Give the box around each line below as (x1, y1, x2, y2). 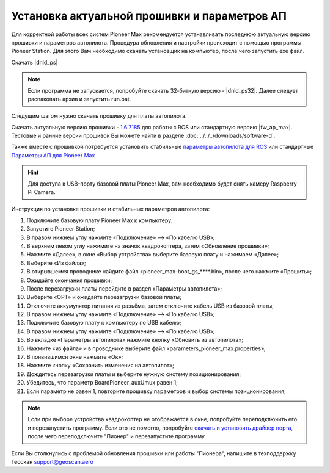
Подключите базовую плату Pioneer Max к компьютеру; (26, 217, 174, 224)
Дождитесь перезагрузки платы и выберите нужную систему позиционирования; (26, 370, 241, 378)
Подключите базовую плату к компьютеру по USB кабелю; (26, 319, 182, 327)
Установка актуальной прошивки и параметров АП (11, 9, 287, 23)
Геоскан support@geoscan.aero (11, 458, 94, 465)
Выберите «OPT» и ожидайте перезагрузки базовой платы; (26, 294, 182, 301)
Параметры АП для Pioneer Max (11, 151, 95, 159)
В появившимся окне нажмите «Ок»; (26, 353, 123, 361)
